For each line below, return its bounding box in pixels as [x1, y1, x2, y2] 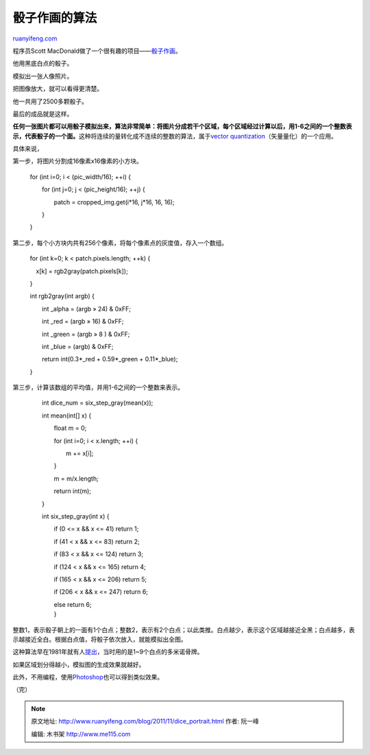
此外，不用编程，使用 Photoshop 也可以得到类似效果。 [12, 673, 164, 682]
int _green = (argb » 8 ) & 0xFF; [41, 330, 130, 338]
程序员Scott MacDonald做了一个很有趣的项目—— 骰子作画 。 [12, 47, 182, 55]
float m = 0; [53, 424, 87, 432]
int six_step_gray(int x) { [41, 512, 110, 520]
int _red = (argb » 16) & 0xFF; [41, 317, 124, 326]
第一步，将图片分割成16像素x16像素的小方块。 [12, 157, 143, 165]
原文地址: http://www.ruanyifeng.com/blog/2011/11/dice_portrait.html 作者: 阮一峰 [31, 717, 260, 726]
